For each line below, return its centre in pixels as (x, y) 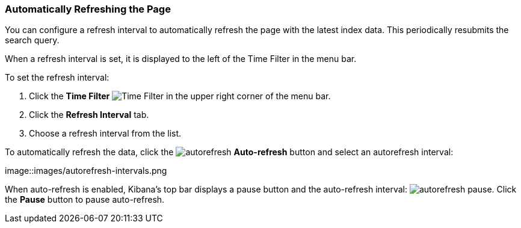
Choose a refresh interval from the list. (105, 134)
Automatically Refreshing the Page (88, 9)
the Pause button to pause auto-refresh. (85, 200)
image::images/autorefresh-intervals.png (86, 171)
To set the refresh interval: (57, 78)
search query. (32, 40)
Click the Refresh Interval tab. (89, 115)
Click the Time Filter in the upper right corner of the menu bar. (180, 96)
